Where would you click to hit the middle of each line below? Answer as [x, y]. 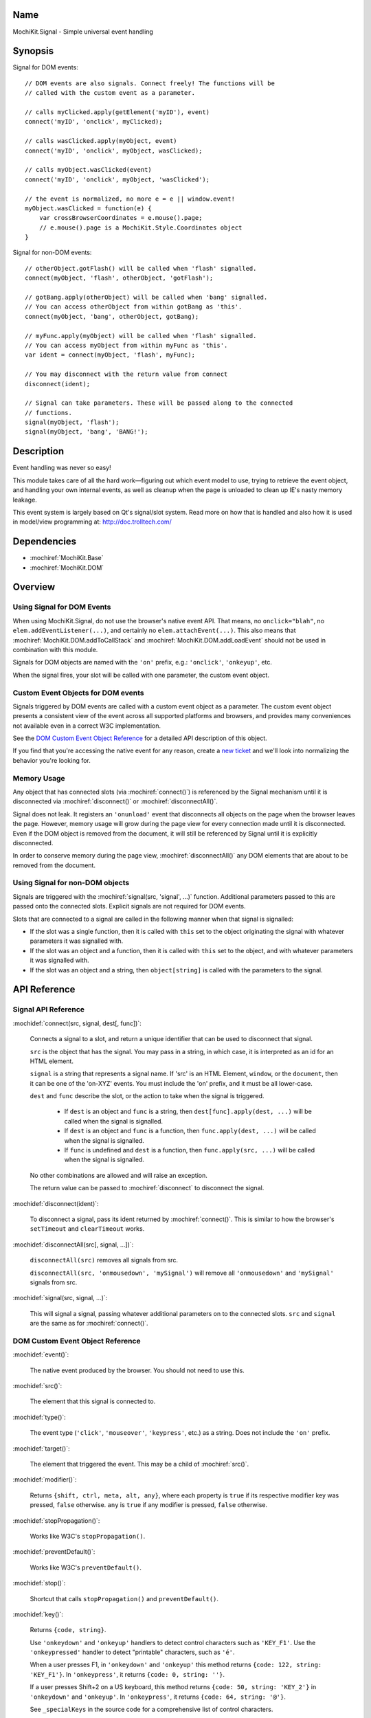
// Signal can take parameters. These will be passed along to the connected [159, 403]
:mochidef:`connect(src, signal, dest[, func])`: [77, 1023]
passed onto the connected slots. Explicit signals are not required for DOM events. [130, 906]
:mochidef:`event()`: [41, 1354]
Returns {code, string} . [68, 1630]
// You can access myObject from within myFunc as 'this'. [126, 345]
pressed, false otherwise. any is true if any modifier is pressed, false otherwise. [149, 1505]
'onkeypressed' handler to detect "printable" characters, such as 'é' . [132, 1652]
